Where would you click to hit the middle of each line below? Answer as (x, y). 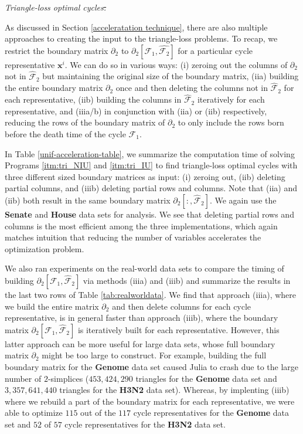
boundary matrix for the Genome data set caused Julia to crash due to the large (152, 366)
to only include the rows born (231, 122)
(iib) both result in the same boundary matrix (88, 200)
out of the (98, 413)
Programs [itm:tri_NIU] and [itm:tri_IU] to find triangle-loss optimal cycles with (151, 165)
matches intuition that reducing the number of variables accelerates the (133, 237)
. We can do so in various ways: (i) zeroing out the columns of (176, 64)
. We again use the (243, 200)
